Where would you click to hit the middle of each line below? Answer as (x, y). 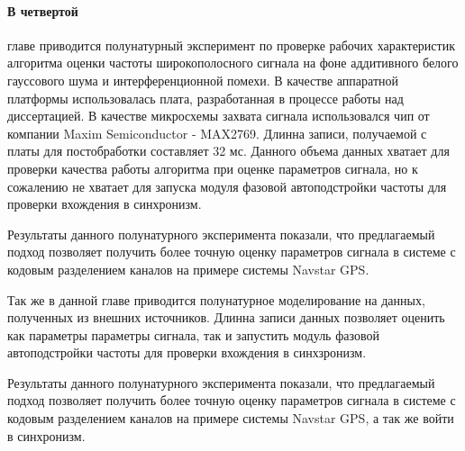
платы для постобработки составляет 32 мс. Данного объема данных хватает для (228, 151)
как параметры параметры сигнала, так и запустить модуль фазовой (193, 334)
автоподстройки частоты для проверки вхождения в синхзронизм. (187, 352)
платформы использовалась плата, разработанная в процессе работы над (205, 98)
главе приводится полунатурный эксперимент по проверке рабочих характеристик (231, 45)
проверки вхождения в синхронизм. (105, 204)
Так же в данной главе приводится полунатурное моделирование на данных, (216, 299)
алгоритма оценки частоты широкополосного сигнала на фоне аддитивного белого (233, 63)
